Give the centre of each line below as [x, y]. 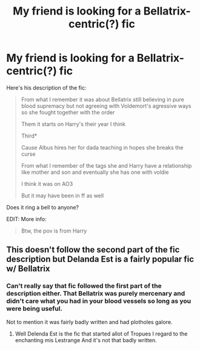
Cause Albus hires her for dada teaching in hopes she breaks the [102, 147]
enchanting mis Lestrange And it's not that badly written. [86, 340]
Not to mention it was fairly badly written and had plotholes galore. [89, 322]
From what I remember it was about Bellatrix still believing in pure [103, 99]
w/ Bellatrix [28, 269]
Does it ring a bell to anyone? [43, 207]
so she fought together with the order [68, 112]
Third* [29, 136]
